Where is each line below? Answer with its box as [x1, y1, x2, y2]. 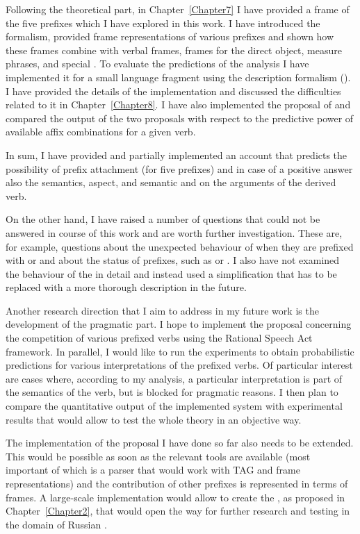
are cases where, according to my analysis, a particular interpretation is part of [6, 371, 343, 385]
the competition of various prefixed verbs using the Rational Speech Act [6, 331, 313, 345]
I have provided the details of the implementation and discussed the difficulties [6, 83, 341, 98]
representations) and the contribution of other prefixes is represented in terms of [6, 476, 348, 490]
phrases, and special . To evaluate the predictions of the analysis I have [6, 56, 309, 71]
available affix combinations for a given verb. [6, 124, 196, 139]
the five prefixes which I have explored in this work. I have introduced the [6, 15, 320, 30]
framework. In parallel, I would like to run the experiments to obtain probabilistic [6, 344, 354, 358]
